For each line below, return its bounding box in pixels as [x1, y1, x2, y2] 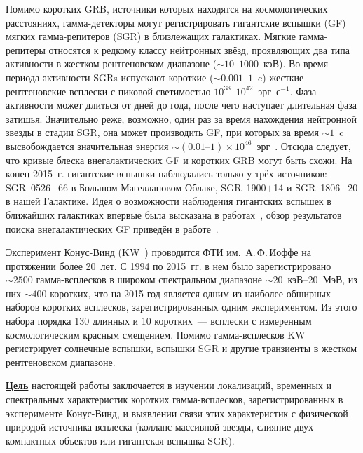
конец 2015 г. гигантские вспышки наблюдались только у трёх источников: [6, 166, 327, 181]
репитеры [6, 42, 46, 57]
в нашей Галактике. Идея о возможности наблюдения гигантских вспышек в [6, 194, 331, 208]
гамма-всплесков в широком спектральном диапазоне [36, 272, 262, 287]
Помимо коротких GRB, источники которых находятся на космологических [6, 1, 328, 15]
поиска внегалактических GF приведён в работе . [6, 221, 219, 236]
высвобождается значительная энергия [6, 138, 169, 153]
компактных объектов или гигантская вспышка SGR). [6, 433, 235, 447]
